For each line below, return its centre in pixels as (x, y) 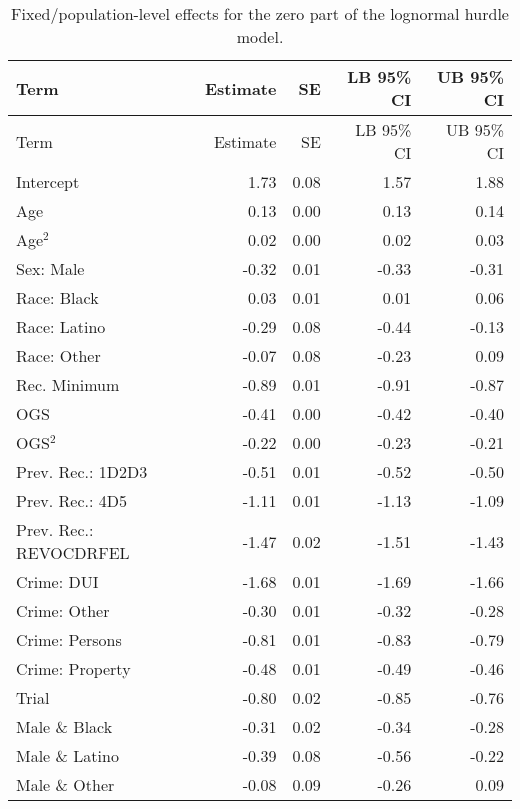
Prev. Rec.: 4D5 (71, 500)
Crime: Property (73, 668)
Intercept (48, 181)
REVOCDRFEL (73, 552)
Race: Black (57, 297)
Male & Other (65, 784)
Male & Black (64, 726)
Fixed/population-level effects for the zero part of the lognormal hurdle (260, 13)
